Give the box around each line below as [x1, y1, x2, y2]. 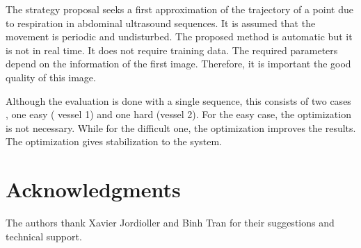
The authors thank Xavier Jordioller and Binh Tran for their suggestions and [6, 215, 335, 230]
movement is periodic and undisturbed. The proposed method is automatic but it [6, 29, 353, 44]
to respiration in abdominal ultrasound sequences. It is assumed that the [6, 15, 316, 30]
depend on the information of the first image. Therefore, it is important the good [6, 56, 351, 71]
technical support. [6, 229, 82, 243]
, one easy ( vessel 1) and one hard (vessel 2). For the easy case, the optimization [6, 107, 351, 122]
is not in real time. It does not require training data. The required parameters [6, 42, 338, 57]
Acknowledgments [6, 175, 181, 204]
